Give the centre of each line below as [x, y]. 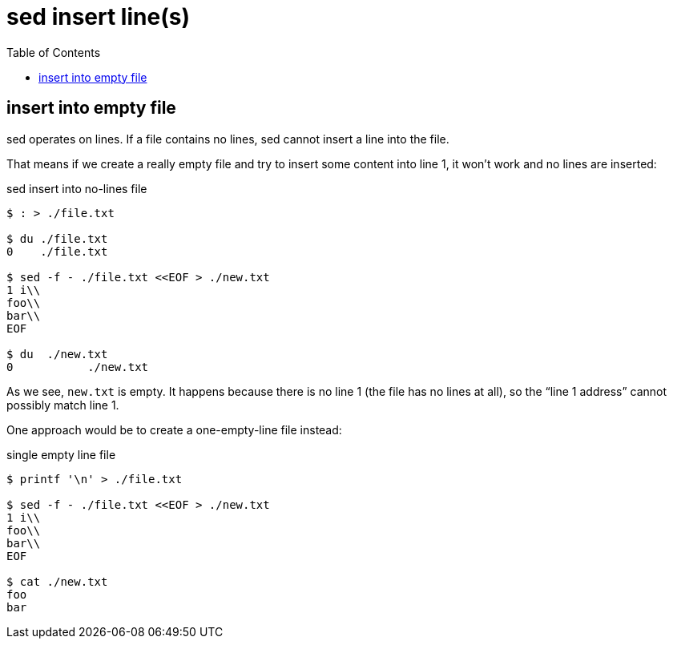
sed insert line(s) [98, 17]
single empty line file [61, 454]
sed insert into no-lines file [77, 188]
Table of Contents [54, 52]
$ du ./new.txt [57, 354]
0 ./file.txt [57, 251]
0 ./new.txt [78, 367]
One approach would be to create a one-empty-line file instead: [174, 429]
